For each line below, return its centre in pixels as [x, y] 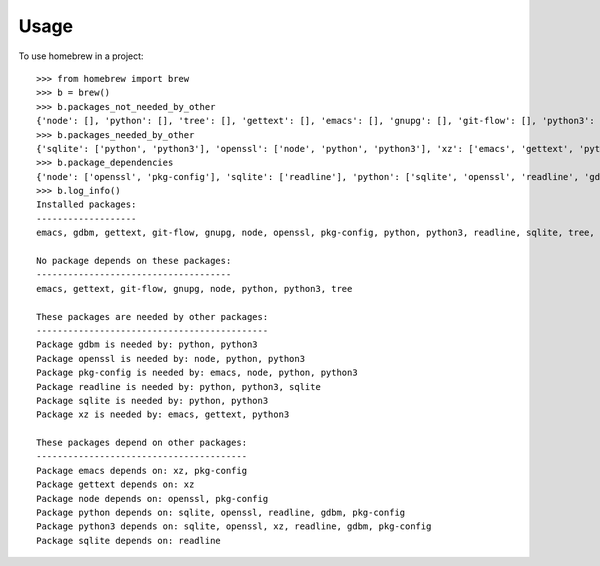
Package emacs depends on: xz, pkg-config [142, 470]
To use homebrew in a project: [81, 56]
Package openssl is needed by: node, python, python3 [170, 358]
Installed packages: [86, 204]
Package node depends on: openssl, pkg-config [152, 498]
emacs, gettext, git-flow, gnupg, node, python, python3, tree [194, 288]
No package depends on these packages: [134, 261]
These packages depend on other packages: [142, 443]
